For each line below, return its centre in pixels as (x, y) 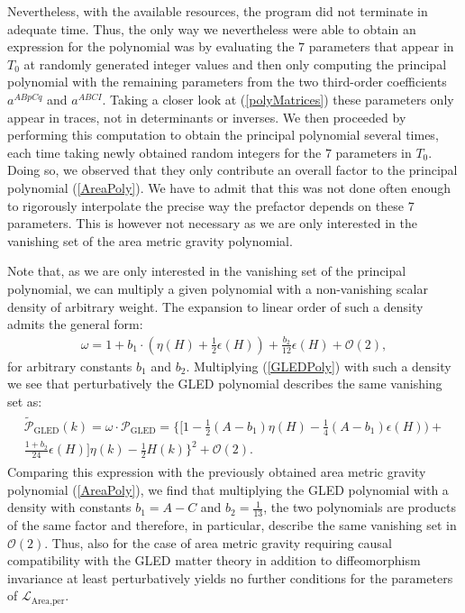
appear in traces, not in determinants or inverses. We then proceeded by (207, 117)
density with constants (69, 507)
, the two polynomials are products (360, 507)
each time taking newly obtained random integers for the (164, 152)
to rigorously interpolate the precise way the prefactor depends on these (205, 205)
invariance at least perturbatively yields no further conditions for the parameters (230, 577)
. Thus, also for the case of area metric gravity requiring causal (218, 542)
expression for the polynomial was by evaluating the (151, 46)
